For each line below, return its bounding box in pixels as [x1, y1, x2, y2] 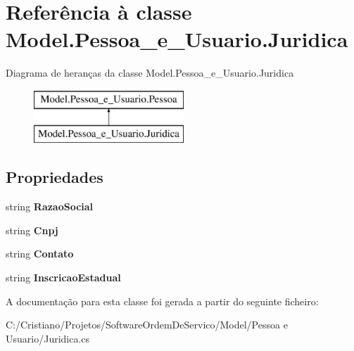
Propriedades [6, 166, 103, 188]
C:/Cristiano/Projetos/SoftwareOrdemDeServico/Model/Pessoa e [6, 317, 288, 332]
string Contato [6, 246, 74, 261]
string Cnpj [6, 222, 58, 237]
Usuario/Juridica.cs [6, 331, 90, 345]
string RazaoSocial [6, 199, 94, 214]
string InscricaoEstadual [6, 270, 121, 285]
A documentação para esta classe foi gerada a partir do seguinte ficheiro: [6, 293, 319, 308]
